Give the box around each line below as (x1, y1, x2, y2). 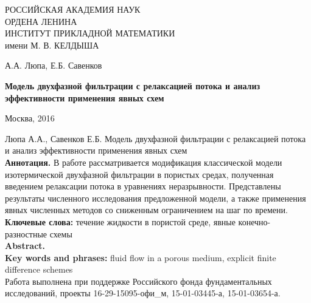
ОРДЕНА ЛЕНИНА (5, 15, 77, 27)
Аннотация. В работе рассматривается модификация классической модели (5, 155, 282, 168)
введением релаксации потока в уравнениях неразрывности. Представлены (5, 180, 281, 192)
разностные (5, 227, 47, 240)
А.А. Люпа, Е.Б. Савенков (5, 59, 102, 72)
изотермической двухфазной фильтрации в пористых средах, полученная (5, 168, 274, 180)
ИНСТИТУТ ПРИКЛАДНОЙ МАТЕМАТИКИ (5, 27, 175, 39)
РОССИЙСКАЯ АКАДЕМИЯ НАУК (5, 3, 141, 15)
